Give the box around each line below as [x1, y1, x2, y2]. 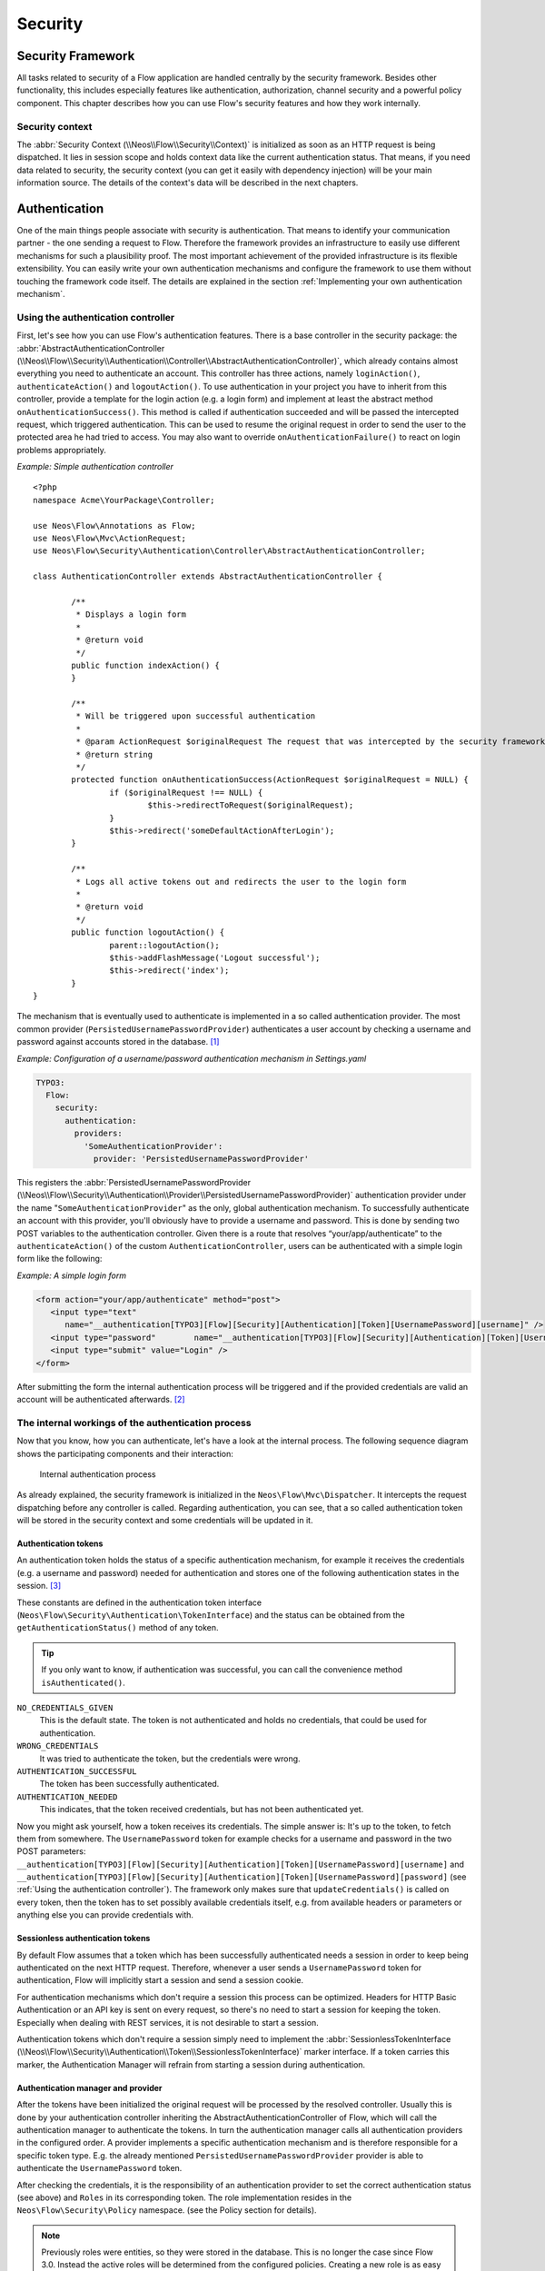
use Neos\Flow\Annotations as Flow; [33, 521, 196, 531]
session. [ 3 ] [16, 1581, 62, 1592]
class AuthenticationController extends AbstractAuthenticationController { [33, 571, 383, 581]
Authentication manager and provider [16, 2082, 163, 2093]
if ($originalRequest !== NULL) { [109, 787, 263, 798]
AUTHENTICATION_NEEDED [16, 1791, 118, 1802]
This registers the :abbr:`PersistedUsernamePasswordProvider [16, 1176, 252, 1187]
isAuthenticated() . [41, 1677, 126, 1688]
